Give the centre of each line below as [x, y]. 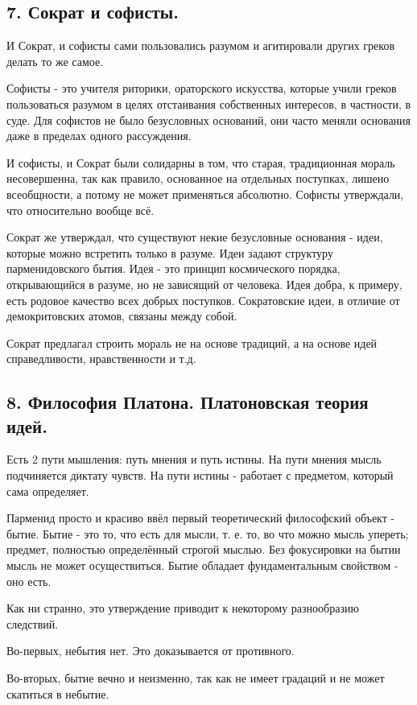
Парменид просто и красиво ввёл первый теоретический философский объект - [201, 518]
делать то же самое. [55, 61]
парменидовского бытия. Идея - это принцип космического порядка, [173, 268]
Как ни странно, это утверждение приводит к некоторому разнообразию [183, 608]
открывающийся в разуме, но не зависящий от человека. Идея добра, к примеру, [204, 284]
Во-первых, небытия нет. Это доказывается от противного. [151, 651]
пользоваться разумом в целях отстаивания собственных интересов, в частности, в [209, 103]
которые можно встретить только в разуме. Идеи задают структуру [170, 252]
